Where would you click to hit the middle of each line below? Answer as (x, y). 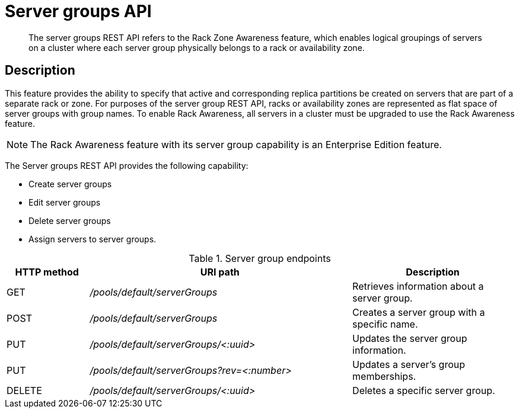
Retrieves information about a (418, 286)
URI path (220, 272)
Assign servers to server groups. (93, 239)
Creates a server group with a (419, 312)
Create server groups (70, 184)
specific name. (385, 324)
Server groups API (78, 11)
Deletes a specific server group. (424, 390)
